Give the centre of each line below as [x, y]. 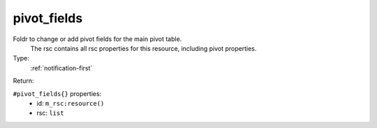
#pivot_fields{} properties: [57, 93]
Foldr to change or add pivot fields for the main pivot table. [97, 39]
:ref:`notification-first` [61, 68]
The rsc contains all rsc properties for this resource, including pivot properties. [143, 48]
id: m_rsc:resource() [71, 103]
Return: [23, 81]
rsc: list [50, 113]
